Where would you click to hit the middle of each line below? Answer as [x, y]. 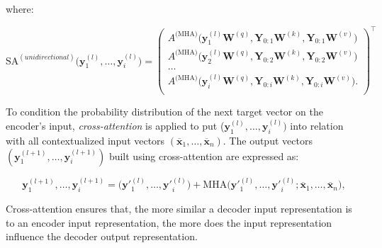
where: [20, 9]
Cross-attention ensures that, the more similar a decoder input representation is [179, 209]
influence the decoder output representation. [102, 236]
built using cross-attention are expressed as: [204, 156]
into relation [317, 126]
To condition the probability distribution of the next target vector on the [164, 112]
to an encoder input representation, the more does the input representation [169, 222]
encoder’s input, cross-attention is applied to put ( [115, 126]
